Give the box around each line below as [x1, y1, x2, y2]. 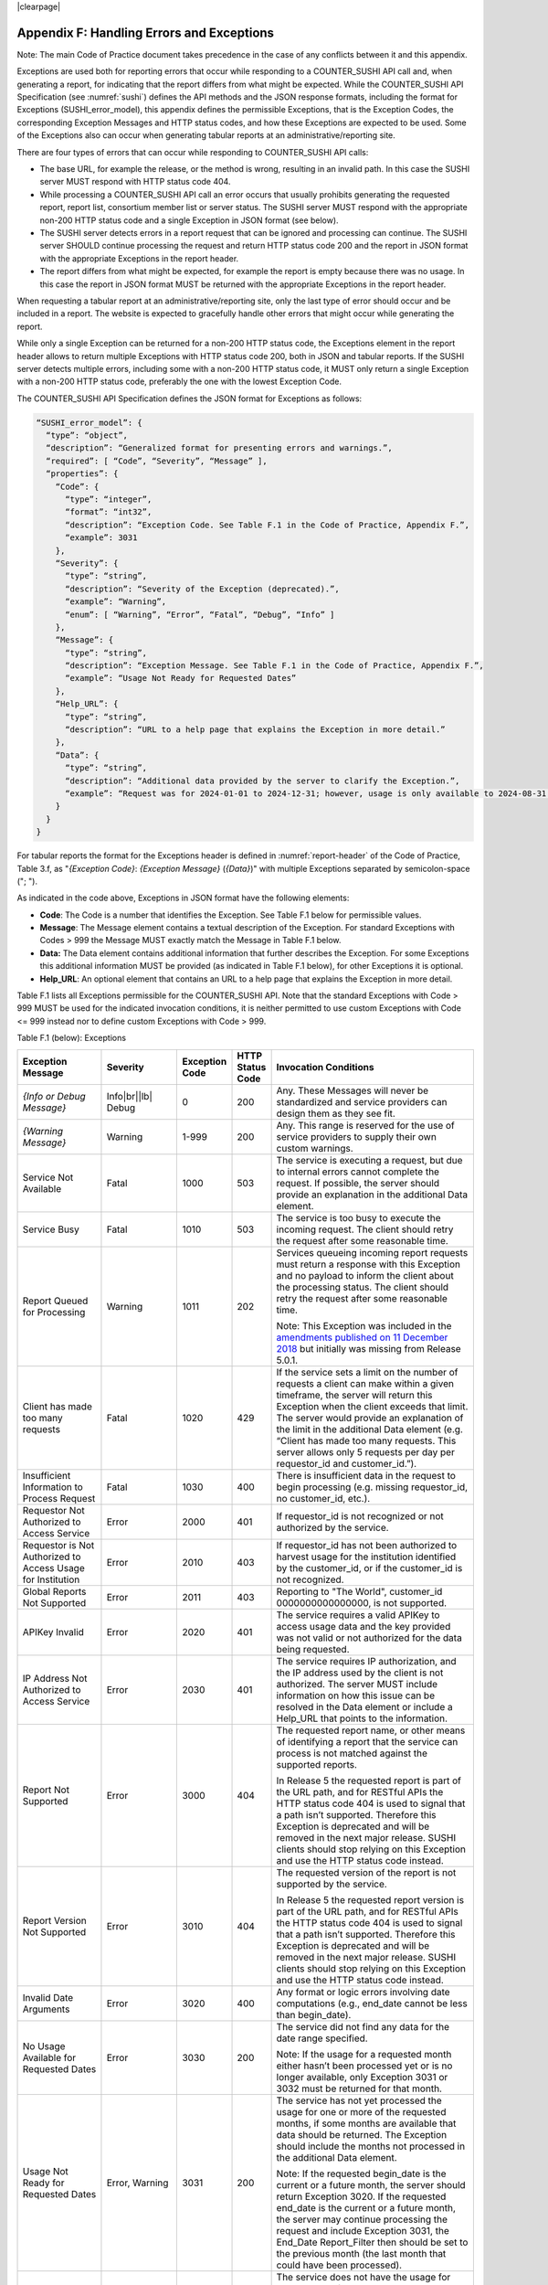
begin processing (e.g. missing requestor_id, [276, 1481, 469, 1493]
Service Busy [22, 1223, 79, 1236]
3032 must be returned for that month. [276, 2082, 443, 2095]
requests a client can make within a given [276, 1376, 454, 1389]
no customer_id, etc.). [276, 1492, 371, 1504]
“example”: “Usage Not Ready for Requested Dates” [65, 673, 297, 684]
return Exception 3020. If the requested [276, 2190, 447, 2203]
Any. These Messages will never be [276, 1084, 429, 1097]
